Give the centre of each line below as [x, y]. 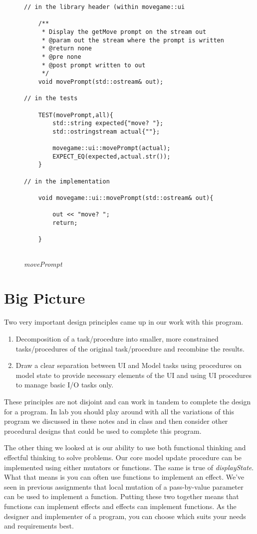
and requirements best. [39, 526]
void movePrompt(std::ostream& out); [101, 82]
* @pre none [61, 57]
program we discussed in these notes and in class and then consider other [116, 421]
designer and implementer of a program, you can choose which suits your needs [125, 516]
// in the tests [51, 98]
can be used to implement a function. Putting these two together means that [122, 496]
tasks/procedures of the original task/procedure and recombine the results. [130, 348]
